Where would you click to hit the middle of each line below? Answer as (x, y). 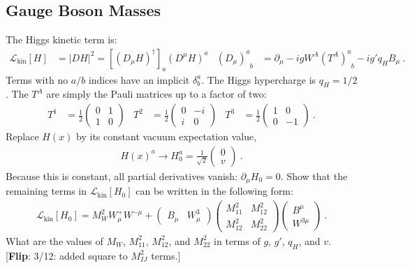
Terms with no (37, 79)
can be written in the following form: (214, 191)
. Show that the (314, 176)
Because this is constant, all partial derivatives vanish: (122, 176)
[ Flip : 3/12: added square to (67, 255)
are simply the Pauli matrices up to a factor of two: (156, 94)
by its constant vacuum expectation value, (167, 136)
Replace (22, 136)
